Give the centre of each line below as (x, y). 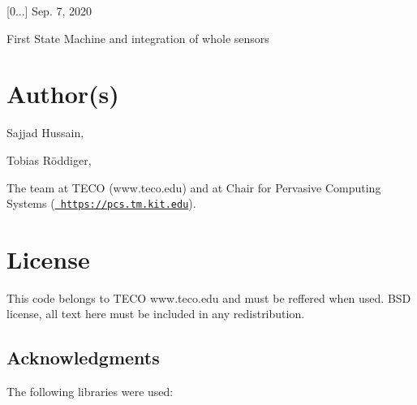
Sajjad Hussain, (45, 133)
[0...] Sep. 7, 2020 (49, 11)
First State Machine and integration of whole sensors (138, 38)
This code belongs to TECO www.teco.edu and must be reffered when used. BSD (209, 297)
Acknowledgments (83, 358)
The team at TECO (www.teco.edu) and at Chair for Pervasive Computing (194, 187)
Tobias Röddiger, (49, 159)
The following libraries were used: (90, 392)
